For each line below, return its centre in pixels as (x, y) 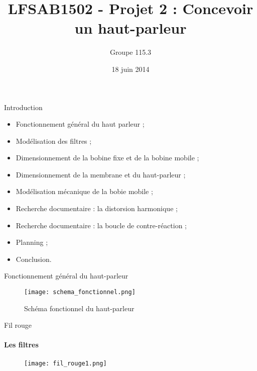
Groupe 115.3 (131, 52)
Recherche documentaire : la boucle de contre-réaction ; (101, 225)
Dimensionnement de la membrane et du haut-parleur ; (101, 174)
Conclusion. (34, 259)
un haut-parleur (131, 28)
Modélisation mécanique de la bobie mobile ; (84, 191)
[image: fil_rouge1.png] (66, 363)
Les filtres (21, 345)
